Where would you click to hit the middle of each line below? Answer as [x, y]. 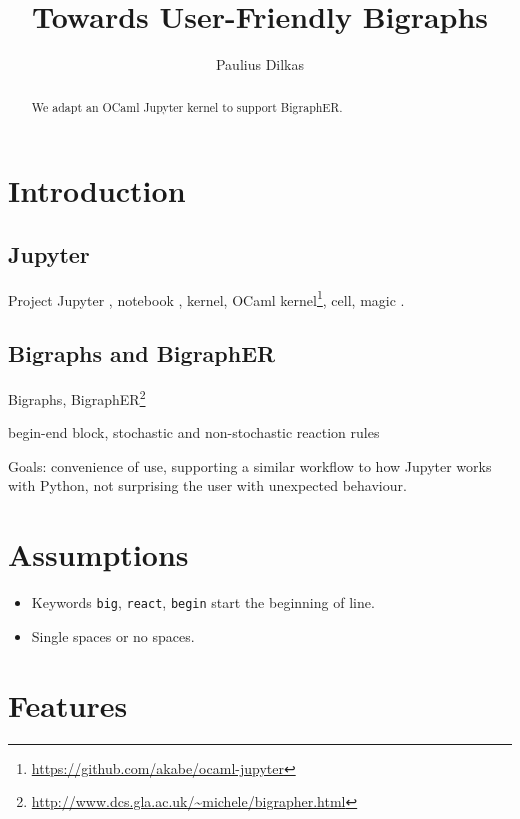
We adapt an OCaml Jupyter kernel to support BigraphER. [187, 106]
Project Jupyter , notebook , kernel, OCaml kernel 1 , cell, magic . [206, 298]
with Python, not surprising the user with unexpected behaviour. [207, 485]
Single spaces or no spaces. [113, 635]
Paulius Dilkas [260, 64]
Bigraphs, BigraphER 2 [77, 397]
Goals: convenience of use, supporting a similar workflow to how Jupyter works [250, 465]
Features [68, 704]
